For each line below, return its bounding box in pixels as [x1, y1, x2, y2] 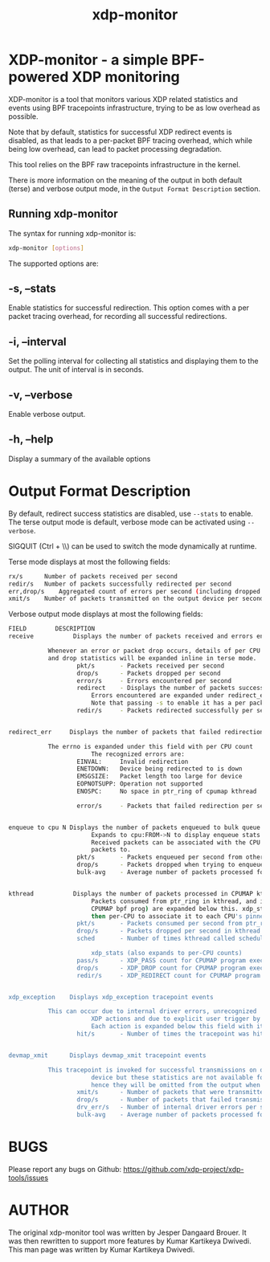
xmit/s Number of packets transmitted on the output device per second [8, 594, 264, 603]
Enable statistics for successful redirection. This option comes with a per [8, 303, 250, 312]
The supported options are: [8, 259, 99, 268]
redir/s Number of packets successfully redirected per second [8, 580, 231, 588]
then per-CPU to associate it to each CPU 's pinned [91, 912, 268, 921]
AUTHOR [8, 1201, 70, 1219]
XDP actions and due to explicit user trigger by [91, 1015, 261, 1023]
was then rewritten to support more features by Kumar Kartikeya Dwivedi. [8, 1235, 252, 1246]
